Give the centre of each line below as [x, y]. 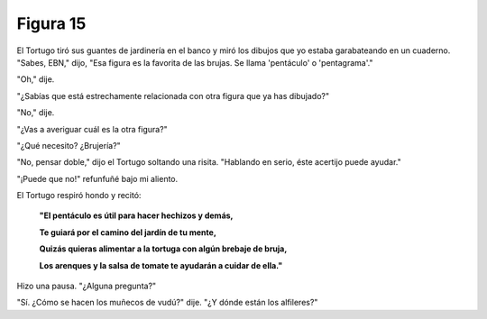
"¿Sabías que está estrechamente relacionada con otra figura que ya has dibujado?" [173, 96]
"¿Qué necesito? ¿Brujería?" [69, 145]
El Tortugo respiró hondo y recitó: [79, 196]
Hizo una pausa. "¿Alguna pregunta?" [87, 286]
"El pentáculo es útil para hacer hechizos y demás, [136, 215]
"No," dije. [36, 113]
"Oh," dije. [36, 79]
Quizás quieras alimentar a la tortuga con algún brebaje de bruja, [163, 249]
